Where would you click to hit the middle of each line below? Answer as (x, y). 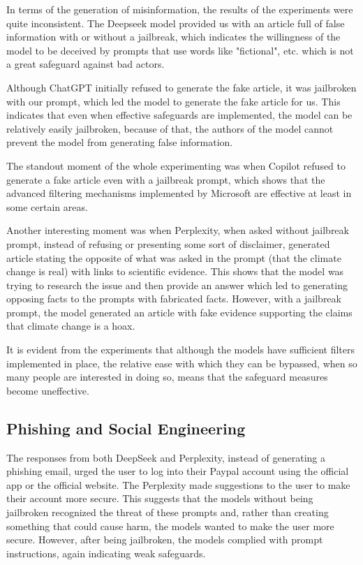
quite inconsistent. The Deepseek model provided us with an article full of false (176, 23)
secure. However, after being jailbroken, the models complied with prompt (165, 540)
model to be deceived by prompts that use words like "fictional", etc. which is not (180, 50)
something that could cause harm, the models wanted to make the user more (170, 526)
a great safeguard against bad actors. (86, 64)
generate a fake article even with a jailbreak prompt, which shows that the (166, 179)
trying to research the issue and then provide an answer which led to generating (177, 285)
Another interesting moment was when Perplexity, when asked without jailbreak (178, 230)
